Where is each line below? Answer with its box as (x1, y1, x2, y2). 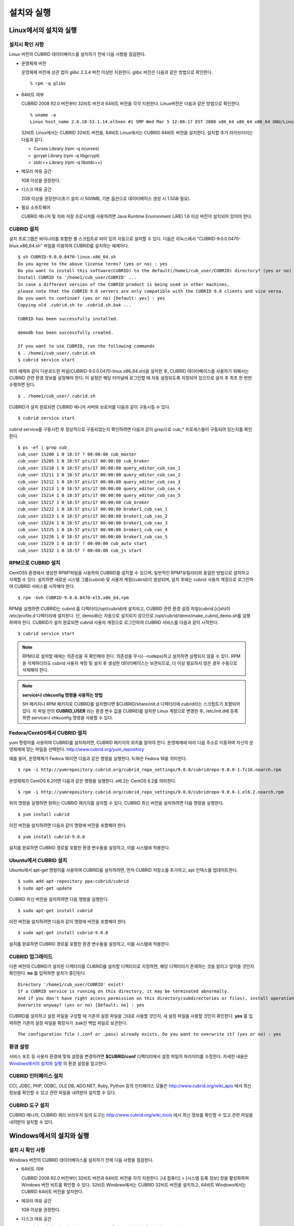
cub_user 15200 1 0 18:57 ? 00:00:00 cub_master (18, 452, 137, 457)
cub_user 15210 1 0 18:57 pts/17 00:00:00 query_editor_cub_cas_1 (18, 465, 181, 471)
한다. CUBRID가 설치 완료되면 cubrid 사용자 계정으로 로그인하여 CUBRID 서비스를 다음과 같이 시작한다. (22, 619, 219, 625)
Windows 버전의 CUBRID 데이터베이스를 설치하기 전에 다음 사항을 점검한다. (9, 1157, 154, 1163)
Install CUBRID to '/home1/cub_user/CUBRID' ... (18, 275, 137, 281)
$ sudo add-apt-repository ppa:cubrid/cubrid (18, 878, 129, 884)
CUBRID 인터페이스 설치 (9, 1073, 63, 1079)
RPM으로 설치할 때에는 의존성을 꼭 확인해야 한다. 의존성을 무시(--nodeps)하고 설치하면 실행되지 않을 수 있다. (22, 653, 230, 659)
